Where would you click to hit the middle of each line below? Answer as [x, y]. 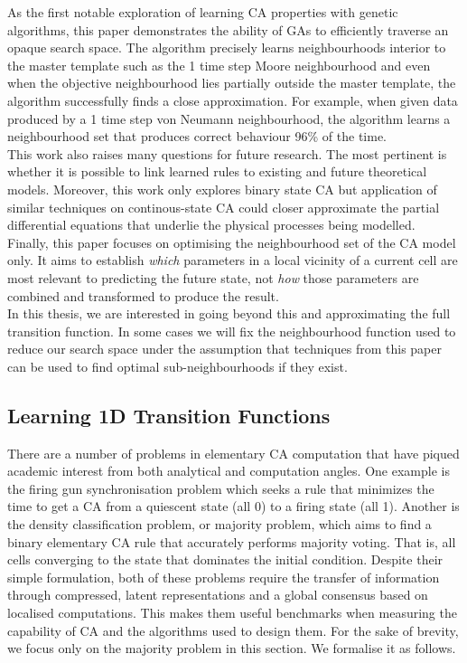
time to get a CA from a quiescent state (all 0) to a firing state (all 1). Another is [233, 506]
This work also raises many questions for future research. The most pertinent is [227, 153]
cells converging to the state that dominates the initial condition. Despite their [225, 559]
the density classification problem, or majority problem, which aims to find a [219, 524]
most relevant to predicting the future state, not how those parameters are [213, 277]
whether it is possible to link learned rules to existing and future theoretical [217, 171]
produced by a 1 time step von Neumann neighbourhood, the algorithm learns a [229, 118]
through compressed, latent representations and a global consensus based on [218, 595]
